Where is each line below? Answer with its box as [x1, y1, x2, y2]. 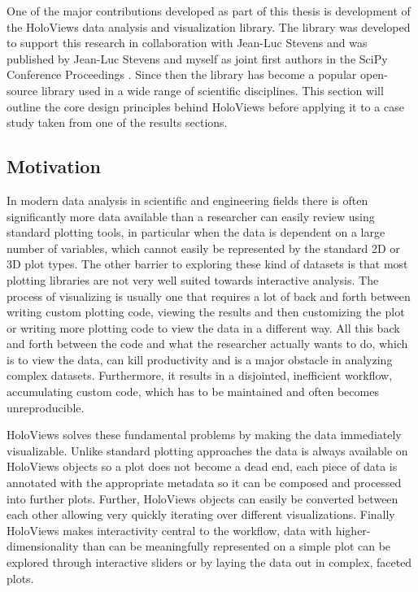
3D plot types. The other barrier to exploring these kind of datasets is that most [7, 255, 408, 272]
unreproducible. [7, 398, 85, 416]
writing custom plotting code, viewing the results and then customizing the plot [7, 303, 405, 320]
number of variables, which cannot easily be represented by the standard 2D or [7, 239, 400, 256]
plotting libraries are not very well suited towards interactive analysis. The [7, 271, 379, 288]
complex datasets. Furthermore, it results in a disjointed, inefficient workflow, [7, 367, 393, 384]
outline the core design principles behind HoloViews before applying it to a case [7, 98, 404, 115]
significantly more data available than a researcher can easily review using [7, 207, 375, 224]
